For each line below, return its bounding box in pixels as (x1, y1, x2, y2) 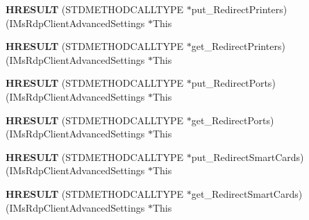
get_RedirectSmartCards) (191, 186, 303, 201)
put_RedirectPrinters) (191, 2, 287, 16)
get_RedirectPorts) (191, 112, 274, 127)
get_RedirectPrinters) (191, 39, 285, 53)
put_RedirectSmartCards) (191, 149, 304, 164)
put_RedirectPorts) (191, 76, 276, 90)
